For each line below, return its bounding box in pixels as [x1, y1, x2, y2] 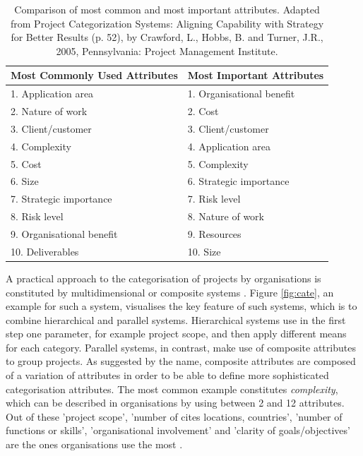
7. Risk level [187, 191, 241, 206]
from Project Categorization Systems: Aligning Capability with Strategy [11, 16, 324, 30]
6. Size [11, 174, 39, 188]
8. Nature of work [187, 209, 264, 224]
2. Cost [187, 104, 219, 119]
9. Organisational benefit [11, 226, 118, 241]
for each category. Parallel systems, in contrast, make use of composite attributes [6, 340, 356, 354]
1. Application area [11, 86, 94, 101]
